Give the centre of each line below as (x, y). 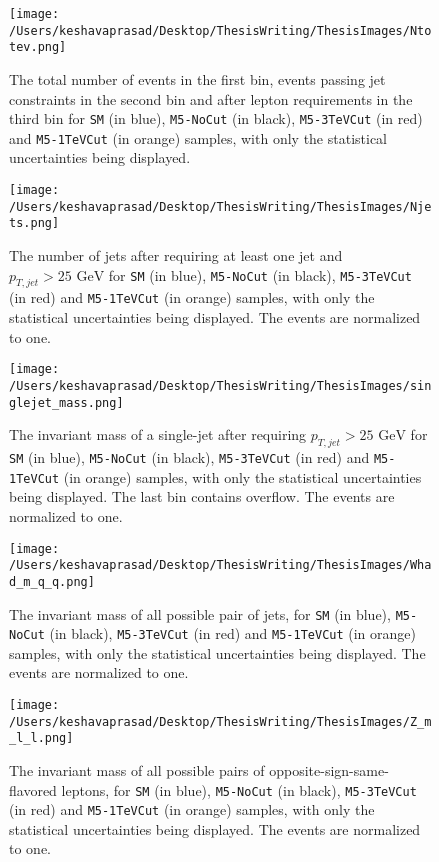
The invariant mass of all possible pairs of (137, 769)
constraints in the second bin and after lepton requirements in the (211, 98)
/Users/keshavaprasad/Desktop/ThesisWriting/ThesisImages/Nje (220, 206)
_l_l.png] (41, 738)
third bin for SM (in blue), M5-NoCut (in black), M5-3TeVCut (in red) (216, 118)
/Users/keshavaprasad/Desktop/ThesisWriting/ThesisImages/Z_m (220, 721)
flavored (33, 789)
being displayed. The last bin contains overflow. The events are (202, 496)
